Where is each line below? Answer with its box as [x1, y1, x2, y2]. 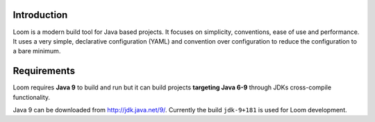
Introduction [12, 9, 68, 21]
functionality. [12, 93, 51, 101]
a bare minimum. [12, 47, 61, 55]
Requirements [12, 65, 76, 77]
